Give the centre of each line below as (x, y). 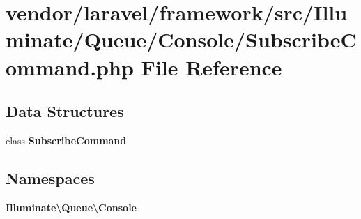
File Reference (212, 67)
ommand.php (70, 67)
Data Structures (65, 111)
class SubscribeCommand (66, 140)
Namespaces (50, 178)
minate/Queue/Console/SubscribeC (181, 39)
